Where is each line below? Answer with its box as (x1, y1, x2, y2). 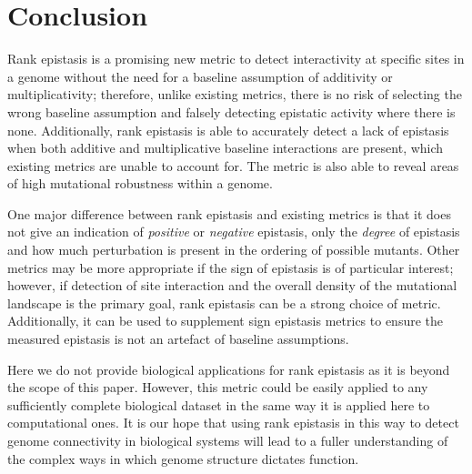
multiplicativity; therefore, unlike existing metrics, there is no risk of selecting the (7, 85, 462, 104)
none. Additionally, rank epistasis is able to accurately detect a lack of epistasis (7, 120, 449, 139)
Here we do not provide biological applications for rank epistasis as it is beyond (7, 359, 450, 378)
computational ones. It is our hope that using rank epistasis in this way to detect (7, 413, 459, 432)
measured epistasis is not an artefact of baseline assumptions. (7, 329, 349, 348)
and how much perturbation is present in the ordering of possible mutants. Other (7, 240, 460, 259)
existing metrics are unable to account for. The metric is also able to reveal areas (7, 156, 459, 175)
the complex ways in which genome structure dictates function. (7, 449, 359, 468)
